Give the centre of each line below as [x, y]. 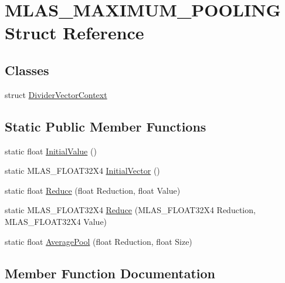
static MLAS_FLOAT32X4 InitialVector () [82, 171]
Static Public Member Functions [106, 126]
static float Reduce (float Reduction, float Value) [93, 190]
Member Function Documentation [110, 273]
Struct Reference [74, 33]
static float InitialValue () [51, 151]
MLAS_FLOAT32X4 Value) [56, 221]
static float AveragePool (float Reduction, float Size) [99, 241]
